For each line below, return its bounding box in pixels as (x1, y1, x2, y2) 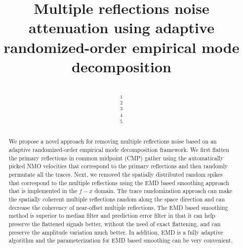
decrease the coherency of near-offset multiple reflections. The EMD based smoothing (8, 203, 228, 211)
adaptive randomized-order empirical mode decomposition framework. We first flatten (8, 146, 229, 154)
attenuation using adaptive (29, 17, 214, 38)
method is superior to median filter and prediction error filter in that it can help (8, 211, 215, 220)
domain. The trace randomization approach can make (94, 187, 232, 195)
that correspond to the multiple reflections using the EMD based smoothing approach (8, 178, 229, 187)
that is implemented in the (8, 187, 78, 195)
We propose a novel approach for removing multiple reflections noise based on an (8, 137, 217, 146)
